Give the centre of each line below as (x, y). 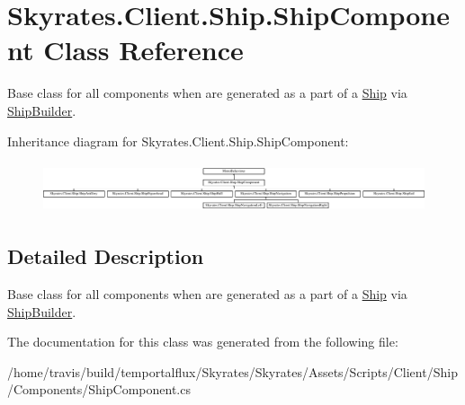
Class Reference (143, 50)
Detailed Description (106, 256)
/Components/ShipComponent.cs (99, 389)
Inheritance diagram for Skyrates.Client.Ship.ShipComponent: (178, 141)
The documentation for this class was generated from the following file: (203, 342)
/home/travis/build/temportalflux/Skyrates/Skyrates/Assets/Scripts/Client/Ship (232, 371)
